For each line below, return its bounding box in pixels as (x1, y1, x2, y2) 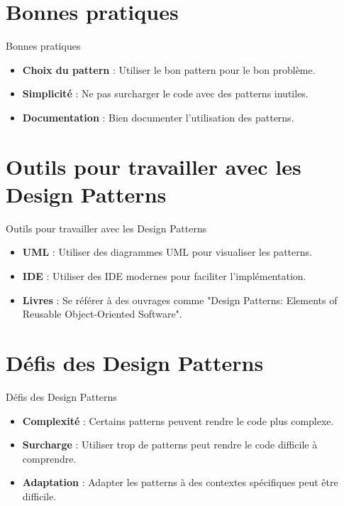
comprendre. (22, 451, 77, 465)
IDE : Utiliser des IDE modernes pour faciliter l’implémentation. (22, 269, 306, 283)
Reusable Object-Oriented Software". (22, 306, 182, 321)
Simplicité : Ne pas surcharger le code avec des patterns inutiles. (22, 86, 309, 101)
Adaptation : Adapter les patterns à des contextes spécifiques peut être (22, 475, 338, 490)
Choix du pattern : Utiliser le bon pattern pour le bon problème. (22, 62, 316, 77)
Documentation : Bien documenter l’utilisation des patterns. (22, 109, 294, 124)
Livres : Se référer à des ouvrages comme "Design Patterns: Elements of (22, 292, 338, 307)
